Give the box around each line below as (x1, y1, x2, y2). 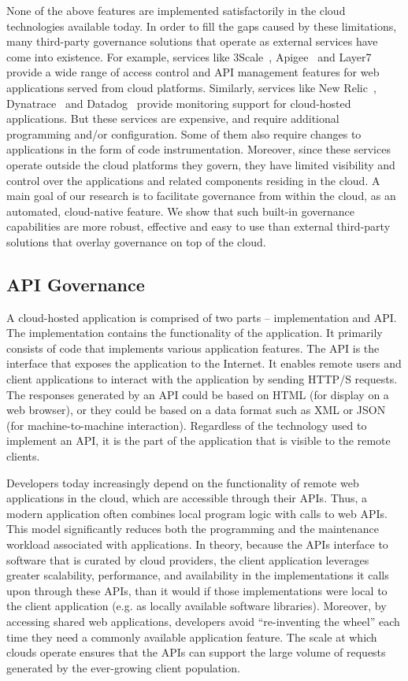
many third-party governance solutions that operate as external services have (6, 33, 378, 50)
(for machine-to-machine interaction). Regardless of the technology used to (6, 416, 367, 433)
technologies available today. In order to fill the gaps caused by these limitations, (6, 17, 397, 34)
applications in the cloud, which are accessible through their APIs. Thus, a (6, 490, 368, 506)
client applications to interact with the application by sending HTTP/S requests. (6, 371, 398, 387)
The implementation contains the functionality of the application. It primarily (6, 324, 383, 341)
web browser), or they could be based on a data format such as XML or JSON (6, 402, 386, 418)
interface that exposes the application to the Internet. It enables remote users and (6, 355, 402, 372)
